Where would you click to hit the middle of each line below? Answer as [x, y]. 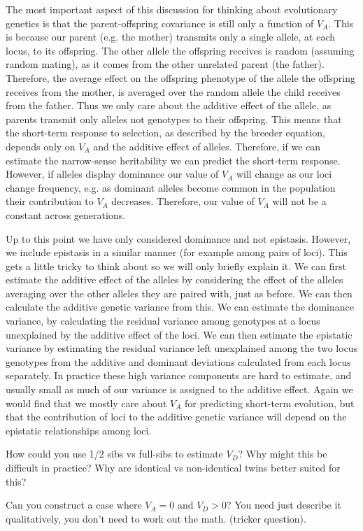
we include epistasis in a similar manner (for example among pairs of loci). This [177, 252]
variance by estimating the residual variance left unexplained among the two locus [182, 348]
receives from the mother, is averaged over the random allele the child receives [173, 91]
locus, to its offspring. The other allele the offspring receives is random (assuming [180, 50]
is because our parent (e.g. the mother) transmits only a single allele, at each [171, 37]
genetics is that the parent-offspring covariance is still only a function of [160, 23]
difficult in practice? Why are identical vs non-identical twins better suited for [173, 467]
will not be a [299, 201]
